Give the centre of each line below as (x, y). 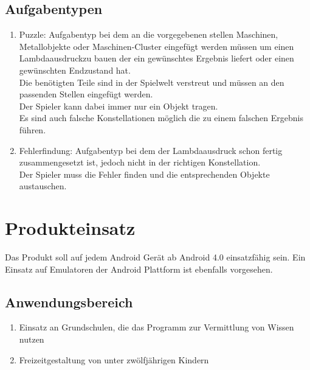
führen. (33, 129)
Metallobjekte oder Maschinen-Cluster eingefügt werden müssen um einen (157, 46)
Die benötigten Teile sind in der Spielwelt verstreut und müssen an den (152, 82)
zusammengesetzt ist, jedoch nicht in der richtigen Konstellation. (140, 162)
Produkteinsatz (70, 228)
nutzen (32, 339)
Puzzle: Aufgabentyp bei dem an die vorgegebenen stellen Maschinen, (149, 34)
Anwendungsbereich (69, 302)
